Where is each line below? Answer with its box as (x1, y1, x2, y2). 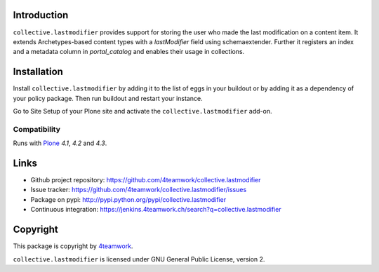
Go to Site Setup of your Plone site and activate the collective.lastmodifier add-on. (13, 107, 272, 115)
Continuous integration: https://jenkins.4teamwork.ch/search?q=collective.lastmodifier (30, 205, 281, 214)
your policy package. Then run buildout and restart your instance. (13, 94, 203, 102)
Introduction (13, 9, 69, 21)
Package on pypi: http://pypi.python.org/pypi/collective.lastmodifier (30, 195, 227, 203)
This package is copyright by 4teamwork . (13, 242, 133, 250)
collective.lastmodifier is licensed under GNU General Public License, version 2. (13, 254, 265, 263)
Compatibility (13, 124, 61, 134)
